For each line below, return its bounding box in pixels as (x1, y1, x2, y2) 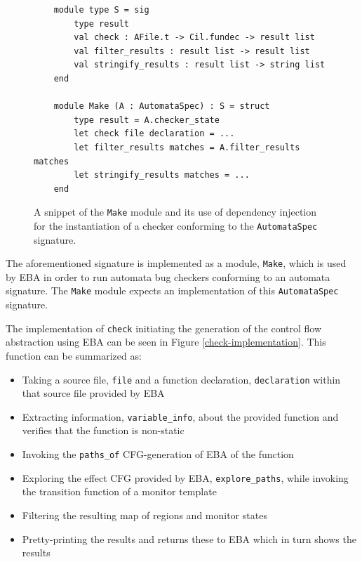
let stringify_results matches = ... (74, 170, 250, 181)
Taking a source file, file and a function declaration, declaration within (22, 372, 341, 386)
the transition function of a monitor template (22, 484, 217, 499)
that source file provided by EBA (22, 386, 165, 400)
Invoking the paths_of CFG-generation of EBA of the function (22, 447, 294, 462)
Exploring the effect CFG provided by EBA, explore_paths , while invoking (22, 470, 349, 485)
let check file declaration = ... (74, 129, 235, 139)
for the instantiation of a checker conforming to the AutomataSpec (34, 218, 318, 233)
